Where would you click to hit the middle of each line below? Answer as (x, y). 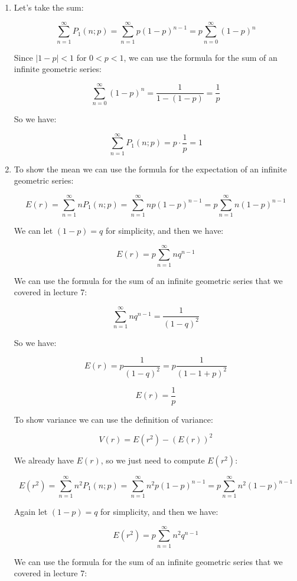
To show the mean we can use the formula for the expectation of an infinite (150, 169)
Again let (31, 511)
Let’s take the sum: (49, 7)
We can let (33, 231)
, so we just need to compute (153, 460)
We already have (44, 460)
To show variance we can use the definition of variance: (113, 419)
